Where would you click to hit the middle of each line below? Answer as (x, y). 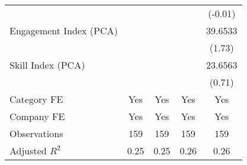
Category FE (36, 99)
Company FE (37, 116)
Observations (36, 133)
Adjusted (28, 151)
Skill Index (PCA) (47, 65)
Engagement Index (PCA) (64, 30)
